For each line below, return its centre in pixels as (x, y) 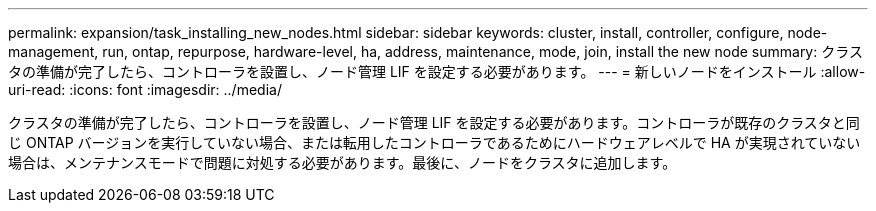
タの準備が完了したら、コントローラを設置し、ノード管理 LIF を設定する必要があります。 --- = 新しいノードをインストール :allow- (437, 71)
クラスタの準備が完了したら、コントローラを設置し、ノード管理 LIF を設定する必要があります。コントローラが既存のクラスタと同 (434, 122)
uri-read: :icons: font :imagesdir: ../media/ (145, 89)
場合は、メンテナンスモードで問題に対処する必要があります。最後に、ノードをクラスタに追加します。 (342, 162)
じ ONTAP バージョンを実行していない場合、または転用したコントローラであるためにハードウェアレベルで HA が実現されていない (434, 142)
